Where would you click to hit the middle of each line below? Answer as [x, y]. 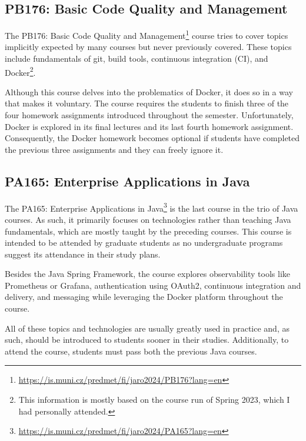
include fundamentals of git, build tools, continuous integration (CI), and [137, 59]
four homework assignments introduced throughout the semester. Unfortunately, [149, 115]
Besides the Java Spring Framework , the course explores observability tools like [148, 274]
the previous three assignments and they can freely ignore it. [114, 149]
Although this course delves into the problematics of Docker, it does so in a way [149, 91]
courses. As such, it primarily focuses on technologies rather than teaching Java [148, 219]
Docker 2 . [20, 71]
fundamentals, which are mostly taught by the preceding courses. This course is [148, 231]
